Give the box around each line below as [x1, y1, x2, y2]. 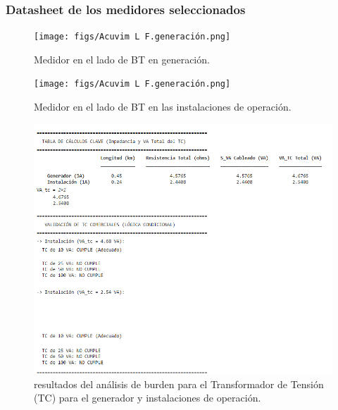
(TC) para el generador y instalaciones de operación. [34, 390, 261, 405]
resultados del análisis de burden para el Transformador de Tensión [34, 376, 324, 391]
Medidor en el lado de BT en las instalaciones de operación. [34, 99, 292, 114]
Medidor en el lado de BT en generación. [34, 51, 210, 66]
